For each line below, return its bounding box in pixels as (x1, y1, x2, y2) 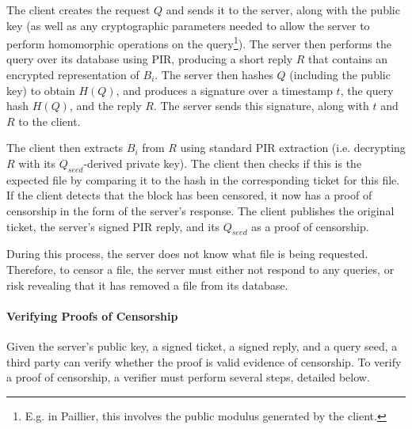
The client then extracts (6, 139, 124, 156)
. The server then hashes (154, 66, 273, 83)
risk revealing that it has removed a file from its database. (6, 276, 288, 293)
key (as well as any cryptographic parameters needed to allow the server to (6, 17, 370, 33)
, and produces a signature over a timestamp (116, 82, 333, 98)
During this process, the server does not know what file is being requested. (6, 245, 368, 262)
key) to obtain (6, 82, 75, 98)
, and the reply (69, 97, 142, 114)
